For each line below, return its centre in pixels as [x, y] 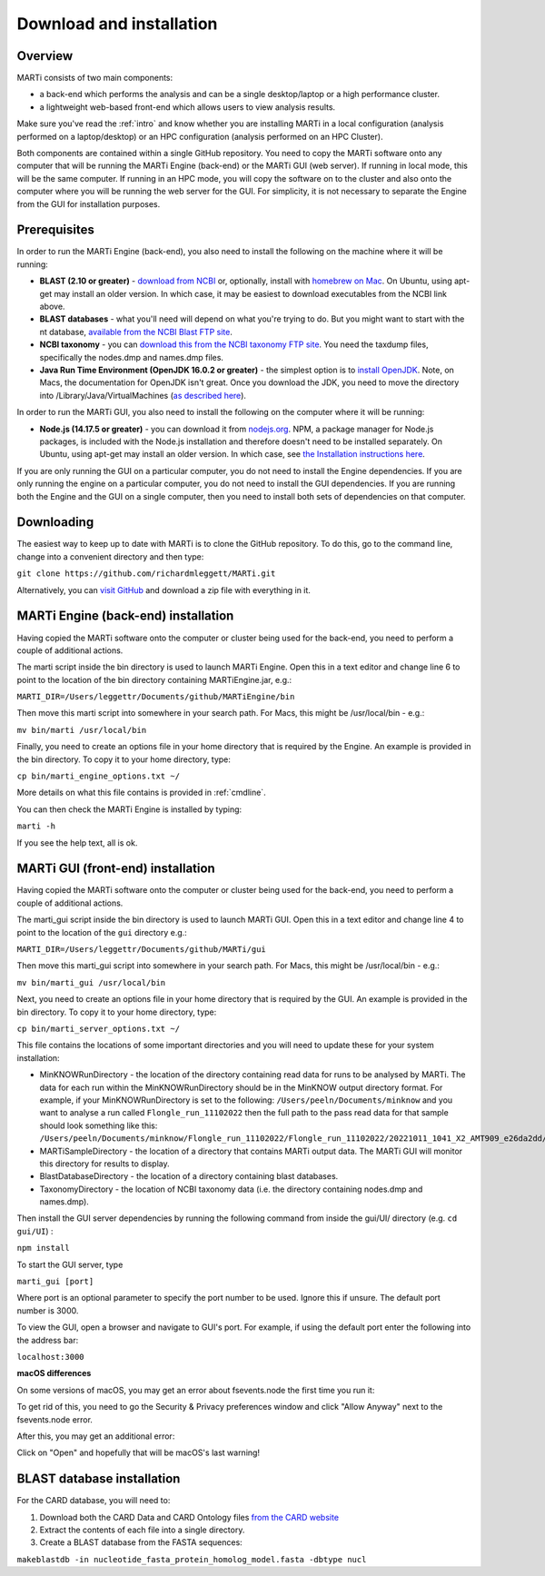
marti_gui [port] [55, 1282]
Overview [45, 56]
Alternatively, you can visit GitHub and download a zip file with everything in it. [163, 590]
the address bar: [48, 1340]
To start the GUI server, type [70, 1264]
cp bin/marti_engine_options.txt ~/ [99, 776]
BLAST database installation [99, 1479]
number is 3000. [48, 1310]
